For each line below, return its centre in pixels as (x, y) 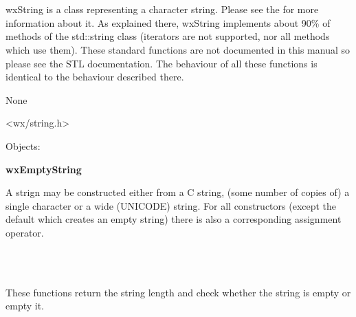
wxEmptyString (44, 169)
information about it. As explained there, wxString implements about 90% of (168, 22)
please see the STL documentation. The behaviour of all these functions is (162, 63)
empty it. (25, 306)
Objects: (23, 145)
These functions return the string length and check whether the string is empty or (178, 292)
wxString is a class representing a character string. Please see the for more (162, 9)
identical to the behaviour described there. (95, 77)
